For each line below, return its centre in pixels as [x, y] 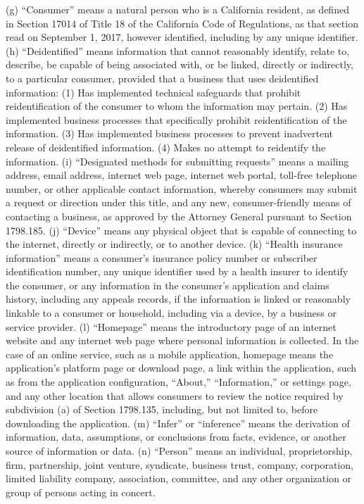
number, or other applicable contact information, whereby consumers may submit [182, 188]
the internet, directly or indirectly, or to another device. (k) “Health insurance [174, 244]
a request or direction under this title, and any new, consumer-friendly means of [178, 202]
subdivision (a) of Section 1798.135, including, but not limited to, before [162, 409]
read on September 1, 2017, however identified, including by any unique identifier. [182, 37]
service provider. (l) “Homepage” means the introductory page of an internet [171, 326]
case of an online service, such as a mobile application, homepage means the [170, 354]
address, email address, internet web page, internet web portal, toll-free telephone [182, 175]
